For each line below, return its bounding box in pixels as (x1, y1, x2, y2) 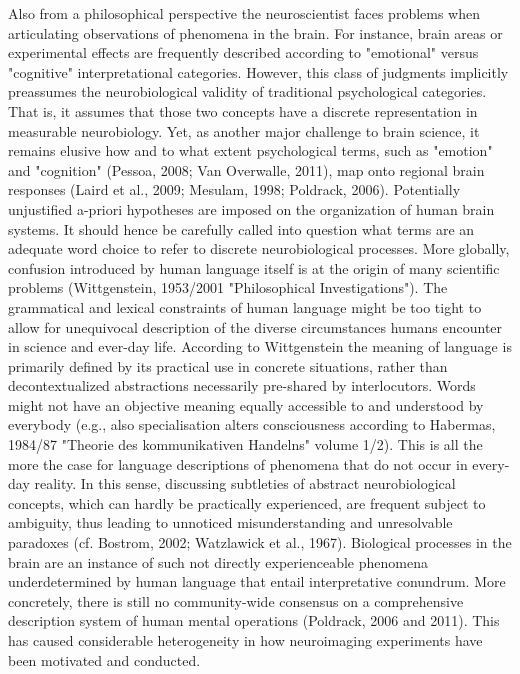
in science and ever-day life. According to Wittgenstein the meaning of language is (8, 336, 512, 357)
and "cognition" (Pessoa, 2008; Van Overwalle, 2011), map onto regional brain (8, 159, 485, 180)
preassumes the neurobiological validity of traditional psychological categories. (8, 81, 487, 102)
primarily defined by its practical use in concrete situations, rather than (8, 355, 448, 376)
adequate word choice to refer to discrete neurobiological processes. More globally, (8, 238, 510, 259)
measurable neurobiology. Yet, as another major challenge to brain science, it (8, 120, 480, 141)
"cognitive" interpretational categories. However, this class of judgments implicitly (8, 61, 509, 82)
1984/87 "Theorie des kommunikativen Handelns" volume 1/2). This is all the (8, 434, 483, 455)
